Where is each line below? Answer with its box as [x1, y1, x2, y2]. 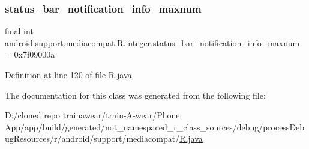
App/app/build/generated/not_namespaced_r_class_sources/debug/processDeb [5, 120, 305, 133]
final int [5, 25, 34, 37]
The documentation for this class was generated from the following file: [5, 88, 266, 101]
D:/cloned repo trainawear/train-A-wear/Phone [5, 109, 180, 121]
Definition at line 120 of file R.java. [5, 68, 134, 81]
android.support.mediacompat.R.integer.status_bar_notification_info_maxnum [5, 36, 300, 49]
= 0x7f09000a [5, 48, 55, 61]
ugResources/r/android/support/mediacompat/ [5, 132, 180, 145]
